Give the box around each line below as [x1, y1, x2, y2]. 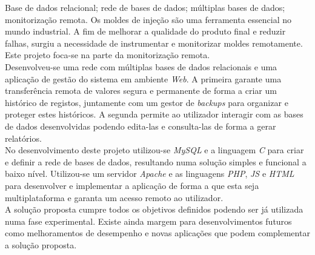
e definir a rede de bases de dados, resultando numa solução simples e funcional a [5, 155, 307, 168]
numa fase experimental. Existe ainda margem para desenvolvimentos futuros [5, 214, 292, 227]
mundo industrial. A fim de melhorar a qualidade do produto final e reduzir [5, 25, 286, 38]
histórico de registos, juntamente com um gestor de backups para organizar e [5, 96, 288, 108]
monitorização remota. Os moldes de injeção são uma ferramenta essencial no [5, 13, 291, 25]
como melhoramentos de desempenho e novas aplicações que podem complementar [5, 227, 310, 239]
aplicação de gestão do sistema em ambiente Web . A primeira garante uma [5, 72, 282, 85]
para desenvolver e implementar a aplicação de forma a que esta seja [5, 179, 259, 191]
